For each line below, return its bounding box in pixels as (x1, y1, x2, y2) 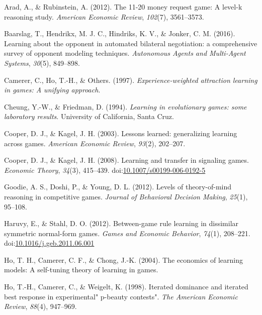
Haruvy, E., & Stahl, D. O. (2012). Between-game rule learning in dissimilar (4, 218, 239, 229)
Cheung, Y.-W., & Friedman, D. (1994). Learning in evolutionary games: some (4, 101, 247, 112)
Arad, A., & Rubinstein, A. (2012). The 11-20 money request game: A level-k (4, 2, 242, 12)
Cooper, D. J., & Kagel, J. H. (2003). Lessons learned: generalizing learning (4, 128, 237, 138)
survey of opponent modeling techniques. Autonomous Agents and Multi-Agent (4, 48, 246, 58)
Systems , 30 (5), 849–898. (4, 57, 80, 68)
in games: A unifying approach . (4, 84, 101, 95)
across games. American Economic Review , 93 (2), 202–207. (4, 138, 186, 148)
